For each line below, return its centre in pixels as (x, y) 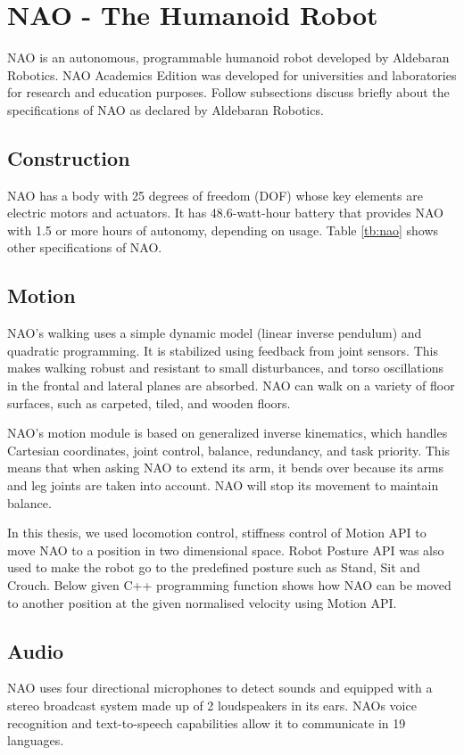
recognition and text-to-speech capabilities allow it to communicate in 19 (207, 722)
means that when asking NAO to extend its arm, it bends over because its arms (226, 468)
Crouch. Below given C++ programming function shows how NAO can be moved (229, 585)
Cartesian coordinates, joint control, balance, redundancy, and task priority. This (229, 450)
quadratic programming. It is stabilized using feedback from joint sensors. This (223, 350)
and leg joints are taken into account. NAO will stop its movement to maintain (223, 485)
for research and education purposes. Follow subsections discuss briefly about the (228, 92)
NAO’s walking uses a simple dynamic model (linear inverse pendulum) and (215, 333)
